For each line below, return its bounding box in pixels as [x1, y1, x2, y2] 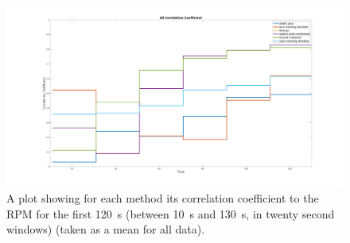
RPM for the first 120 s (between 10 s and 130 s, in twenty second [6, 205, 335, 222]
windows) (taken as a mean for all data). [6, 221, 205, 237]
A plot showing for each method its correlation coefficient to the [6, 189, 319, 206]
